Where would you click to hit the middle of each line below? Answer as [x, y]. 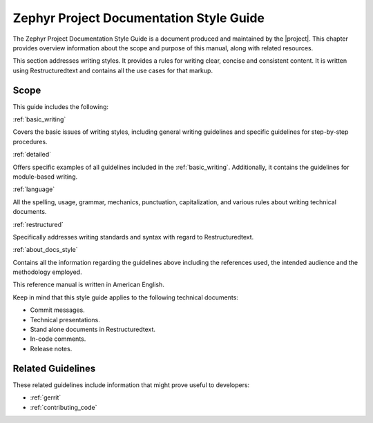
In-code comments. [58, 339]
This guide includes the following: [61, 106]
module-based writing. [45, 177]
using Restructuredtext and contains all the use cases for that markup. [113, 70]
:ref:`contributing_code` [64, 407]
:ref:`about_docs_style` [46, 250]
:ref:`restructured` [38, 224]
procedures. [30, 141]
